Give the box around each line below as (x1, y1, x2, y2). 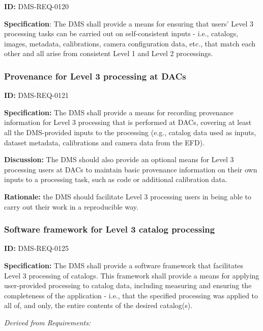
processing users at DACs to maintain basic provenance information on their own (4, 164, 257, 174)
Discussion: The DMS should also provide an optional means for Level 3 (4, 154, 234, 165)
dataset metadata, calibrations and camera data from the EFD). (4, 137, 205, 147)
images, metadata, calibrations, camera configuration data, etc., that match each (4, 38, 256, 48)
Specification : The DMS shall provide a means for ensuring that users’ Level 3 (4, 18, 254, 29)
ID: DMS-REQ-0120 (4, 1, 69, 11)
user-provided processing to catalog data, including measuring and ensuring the (4, 280, 252, 291)
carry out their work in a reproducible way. (4, 201, 138, 212)
